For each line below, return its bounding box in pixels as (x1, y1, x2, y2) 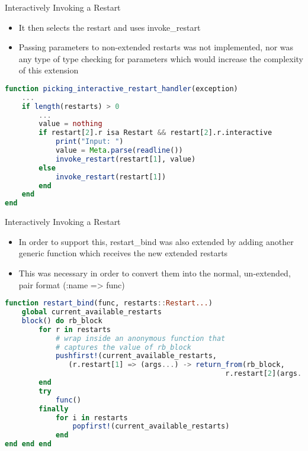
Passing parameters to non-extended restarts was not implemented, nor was (18, 41, 294, 53)
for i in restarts (55, 413, 128, 422)
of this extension (18, 64, 79, 76)
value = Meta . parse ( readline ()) (55, 146, 183, 155)
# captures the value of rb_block (55, 343, 191, 352)
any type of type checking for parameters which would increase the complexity (18, 52, 303, 65)
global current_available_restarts (21, 308, 162, 317)
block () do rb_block (21, 316, 102, 325)
